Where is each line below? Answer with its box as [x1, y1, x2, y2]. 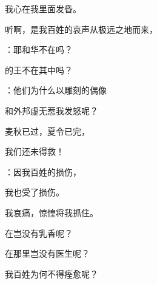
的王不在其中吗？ [5, 63, 73, 76]
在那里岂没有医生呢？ [5, 247, 90, 260]
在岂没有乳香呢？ [5, 226, 73, 239]
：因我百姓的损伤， [5, 165, 81, 178]
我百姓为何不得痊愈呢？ [5, 267, 98, 280]
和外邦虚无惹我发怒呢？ [5, 104, 98, 117]
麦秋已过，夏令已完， [5, 124, 90, 137]
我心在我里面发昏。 [5, 2, 81, 15]
